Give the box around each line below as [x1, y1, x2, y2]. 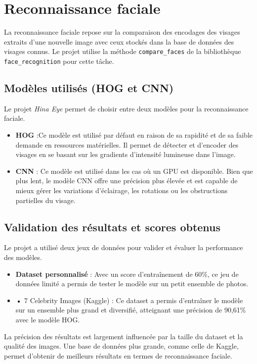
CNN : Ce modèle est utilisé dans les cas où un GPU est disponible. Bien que [15, 165, 253, 176]
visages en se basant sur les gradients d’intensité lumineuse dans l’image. [15, 149, 236, 159]
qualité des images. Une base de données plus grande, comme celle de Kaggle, [4, 341, 239, 351]
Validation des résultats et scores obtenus [4, 219, 221, 234]
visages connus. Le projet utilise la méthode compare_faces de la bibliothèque [4, 46, 241, 56]
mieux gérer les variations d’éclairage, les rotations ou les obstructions [15, 185, 228, 195]
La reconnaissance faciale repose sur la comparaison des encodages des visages [4, 27, 240, 37]
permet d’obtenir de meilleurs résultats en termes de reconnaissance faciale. [4, 350, 232, 361]
